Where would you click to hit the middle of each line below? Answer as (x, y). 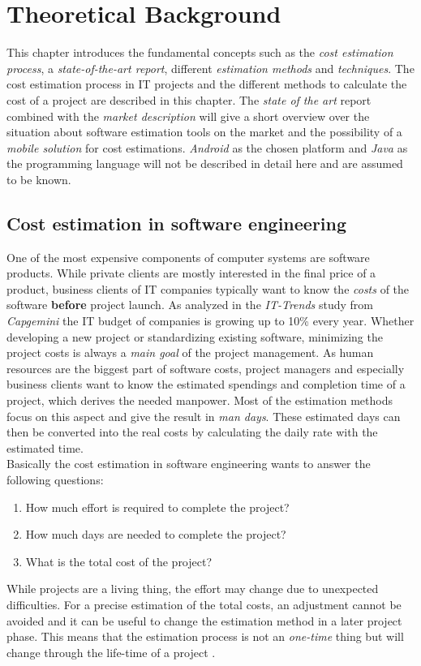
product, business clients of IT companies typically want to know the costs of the (208, 288)
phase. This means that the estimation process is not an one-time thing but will (205, 636)
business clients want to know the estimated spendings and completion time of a (206, 384)
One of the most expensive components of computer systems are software (188, 257)
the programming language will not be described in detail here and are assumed (205, 163)
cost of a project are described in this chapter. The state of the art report (189, 99)
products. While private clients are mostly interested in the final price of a (191, 273)
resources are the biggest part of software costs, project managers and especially (206, 368)
